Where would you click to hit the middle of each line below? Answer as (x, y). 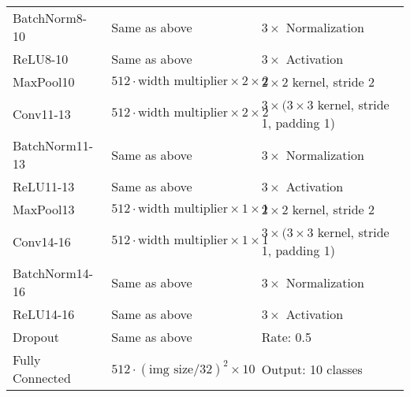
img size (171, 369)
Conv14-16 (42, 241)
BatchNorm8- (50, 18)
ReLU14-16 (44, 314)
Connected (42, 378)
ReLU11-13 (44, 186)
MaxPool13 (44, 209)
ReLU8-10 (41, 59)
